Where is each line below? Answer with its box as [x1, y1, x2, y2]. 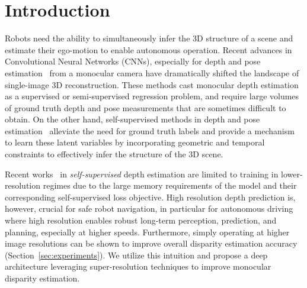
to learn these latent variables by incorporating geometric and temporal [5, 136, 265, 148]
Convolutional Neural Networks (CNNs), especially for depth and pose [5, 55, 261, 67]
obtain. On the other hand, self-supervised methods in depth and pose [5, 113, 260, 125]
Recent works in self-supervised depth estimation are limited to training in [5, 167, 279, 180]
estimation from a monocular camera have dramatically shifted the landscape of [5, 66, 299, 79]
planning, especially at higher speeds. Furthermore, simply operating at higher [5, 225, 290, 238]
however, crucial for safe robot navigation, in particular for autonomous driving [5, 202, 293, 215]
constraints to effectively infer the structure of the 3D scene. [5, 148, 223, 160]
